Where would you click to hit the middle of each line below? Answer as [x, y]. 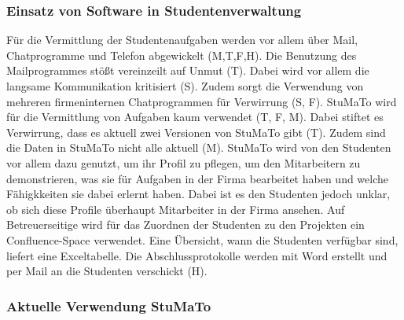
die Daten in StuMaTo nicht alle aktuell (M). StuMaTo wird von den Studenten [199, 147]
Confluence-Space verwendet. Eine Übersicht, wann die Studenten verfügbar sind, [202, 239]
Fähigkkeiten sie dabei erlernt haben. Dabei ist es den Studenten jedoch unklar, [198, 194]
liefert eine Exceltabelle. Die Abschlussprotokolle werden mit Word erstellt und [197, 255]
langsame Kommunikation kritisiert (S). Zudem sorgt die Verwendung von [185, 86]
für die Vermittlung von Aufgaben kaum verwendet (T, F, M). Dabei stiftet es [195, 117]
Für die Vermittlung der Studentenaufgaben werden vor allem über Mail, [182, 40]
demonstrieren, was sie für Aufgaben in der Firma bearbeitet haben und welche [198, 178]
